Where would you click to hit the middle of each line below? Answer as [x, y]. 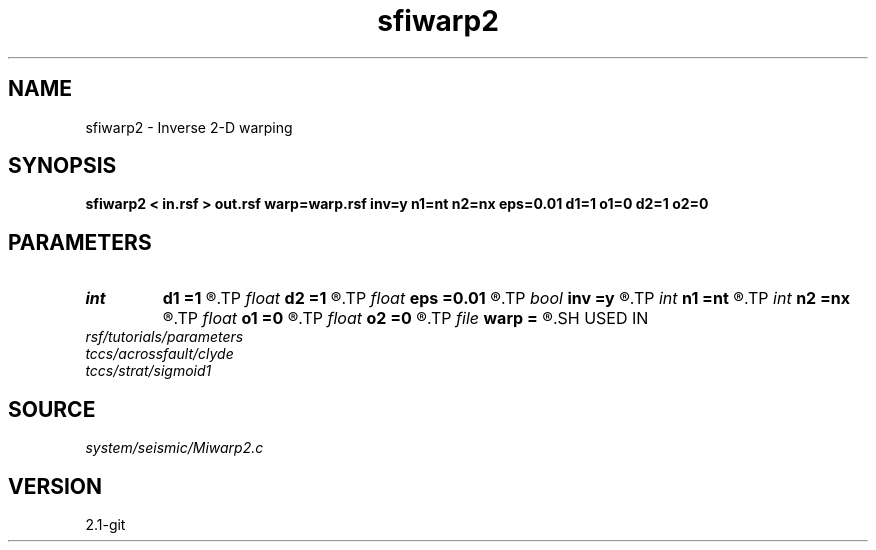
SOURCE [52, 409]
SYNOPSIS [62, 166]
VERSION [55, 486]
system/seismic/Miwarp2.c [174, 448]
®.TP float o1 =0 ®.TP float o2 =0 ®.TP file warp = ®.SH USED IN [405, 318]
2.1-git [105, 524]
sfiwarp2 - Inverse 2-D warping [189, 127]
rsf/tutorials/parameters [164, 337]
